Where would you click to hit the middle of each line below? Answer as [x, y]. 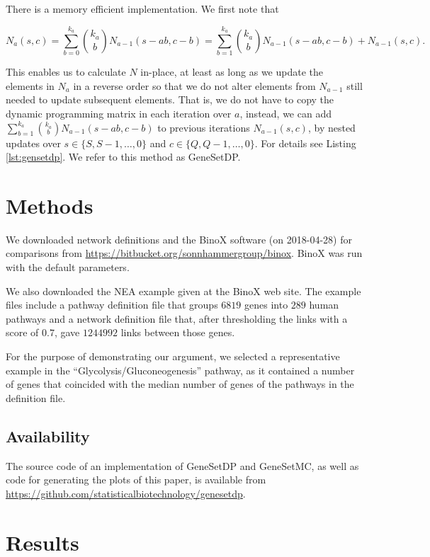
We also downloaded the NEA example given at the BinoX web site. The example [183, 291]
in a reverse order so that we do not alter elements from [194, 85]
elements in [30, 85]
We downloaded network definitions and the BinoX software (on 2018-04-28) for [179, 239]
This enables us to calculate [66, 72]
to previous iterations [204, 127]
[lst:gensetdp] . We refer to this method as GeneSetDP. [123, 157]
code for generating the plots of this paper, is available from [136, 480]
